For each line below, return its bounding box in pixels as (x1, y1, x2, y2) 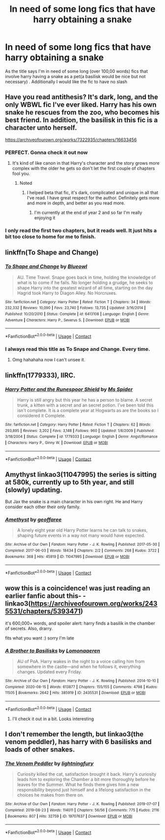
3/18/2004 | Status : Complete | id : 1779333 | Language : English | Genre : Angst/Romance (5, 434, 158, 439)
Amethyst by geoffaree (5, 516, 62, 523)
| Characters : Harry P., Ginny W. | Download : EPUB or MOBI (5, 440, 108, 445)
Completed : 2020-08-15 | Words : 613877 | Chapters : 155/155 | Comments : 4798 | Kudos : (5, 684, 158, 689)
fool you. (12, 171, 30, 176)
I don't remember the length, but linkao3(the (5, 730, 144, 738)
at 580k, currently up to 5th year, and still (5, 478, 134, 486)
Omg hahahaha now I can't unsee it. (12, 357, 85, 363)
